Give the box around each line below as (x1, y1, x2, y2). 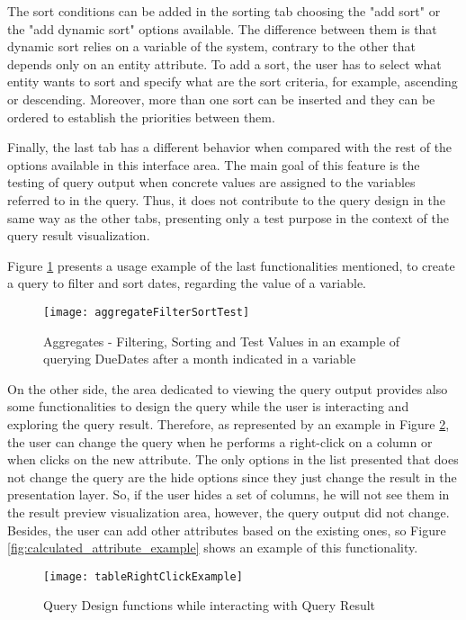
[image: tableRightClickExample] (43, 570, 243, 583)
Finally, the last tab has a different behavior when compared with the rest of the (7, 138, 453, 157)
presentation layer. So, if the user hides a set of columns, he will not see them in (7, 485, 450, 504)
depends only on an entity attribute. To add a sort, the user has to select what (7, 54, 442, 73)
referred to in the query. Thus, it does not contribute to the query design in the (7, 190, 445, 209)
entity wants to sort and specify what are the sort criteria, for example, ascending (7, 72, 458, 91)
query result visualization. (7, 226, 150, 245)
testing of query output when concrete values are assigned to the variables (7, 173, 416, 192)
